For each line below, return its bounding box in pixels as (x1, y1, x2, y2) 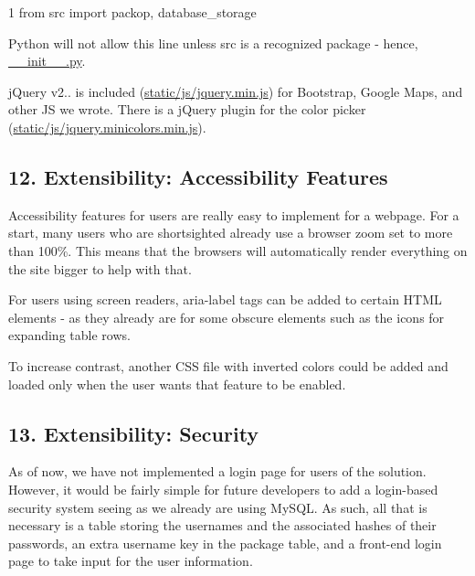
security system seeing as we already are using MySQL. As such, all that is (8, 497, 427, 517)
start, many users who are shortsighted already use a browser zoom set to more (8, 223, 453, 242)
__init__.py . (8, 51, 86, 70)
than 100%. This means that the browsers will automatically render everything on (8, 240, 468, 260)
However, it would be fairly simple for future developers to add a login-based (8, 479, 438, 498)
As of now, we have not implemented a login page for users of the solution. (8, 462, 427, 481)
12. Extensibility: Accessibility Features (8, 162, 388, 190)
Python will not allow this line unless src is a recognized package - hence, (8, 33, 418, 52)
